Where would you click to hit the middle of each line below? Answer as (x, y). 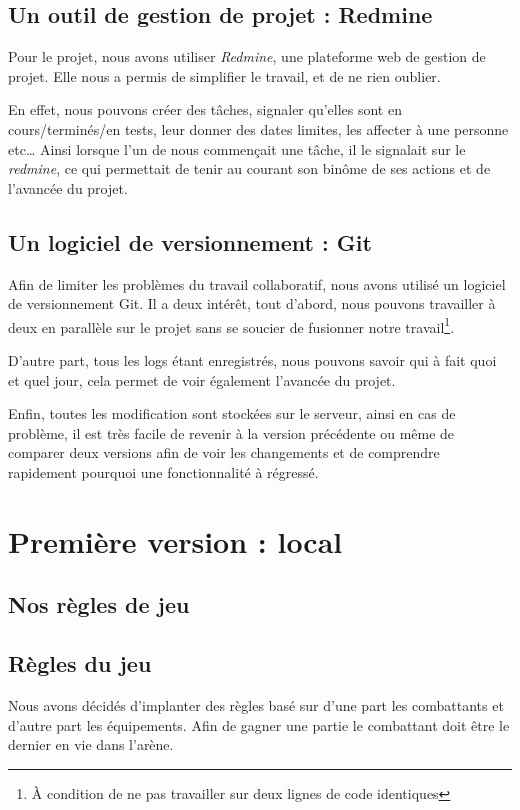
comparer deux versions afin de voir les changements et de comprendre (224, 452)
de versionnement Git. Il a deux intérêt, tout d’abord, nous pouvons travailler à (252, 303)
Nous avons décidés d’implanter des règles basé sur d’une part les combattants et (256, 704)
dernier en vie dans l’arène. (91, 744)
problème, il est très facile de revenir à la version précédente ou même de (231, 432)
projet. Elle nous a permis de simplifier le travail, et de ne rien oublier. (224, 75)
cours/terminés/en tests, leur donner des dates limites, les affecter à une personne (258, 128)
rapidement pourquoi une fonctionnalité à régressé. (163, 471)
